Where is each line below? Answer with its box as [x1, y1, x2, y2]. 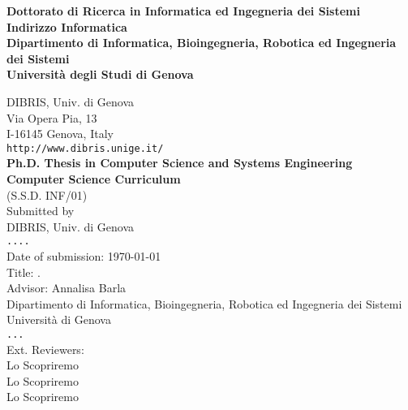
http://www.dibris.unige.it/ [6, 142, 164, 154]
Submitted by [6, 202, 75, 219]
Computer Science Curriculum [6, 170, 181, 187]
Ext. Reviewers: [6, 340, 84, 357]
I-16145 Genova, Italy [6, 125, 114, 142]
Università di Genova [6, 311, 111, 328]
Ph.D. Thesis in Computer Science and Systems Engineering [6, 154, 353, 171]
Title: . [6, 263, 41, 280]
